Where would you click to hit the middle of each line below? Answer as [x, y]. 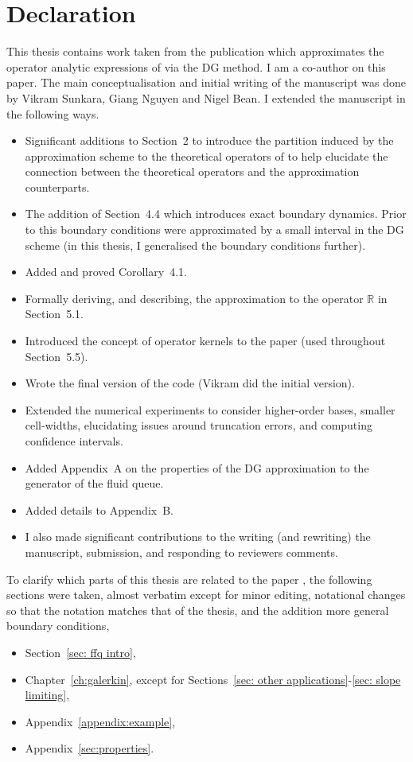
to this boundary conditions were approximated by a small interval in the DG [214, 229]
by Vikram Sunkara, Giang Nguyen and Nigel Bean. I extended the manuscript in [206, 97]
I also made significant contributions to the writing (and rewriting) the [198, 537]
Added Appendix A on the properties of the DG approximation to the [197, 467]
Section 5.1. [54, 314]
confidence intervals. [74, 441]
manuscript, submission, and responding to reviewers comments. [181, 552]
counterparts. [57, 187]
